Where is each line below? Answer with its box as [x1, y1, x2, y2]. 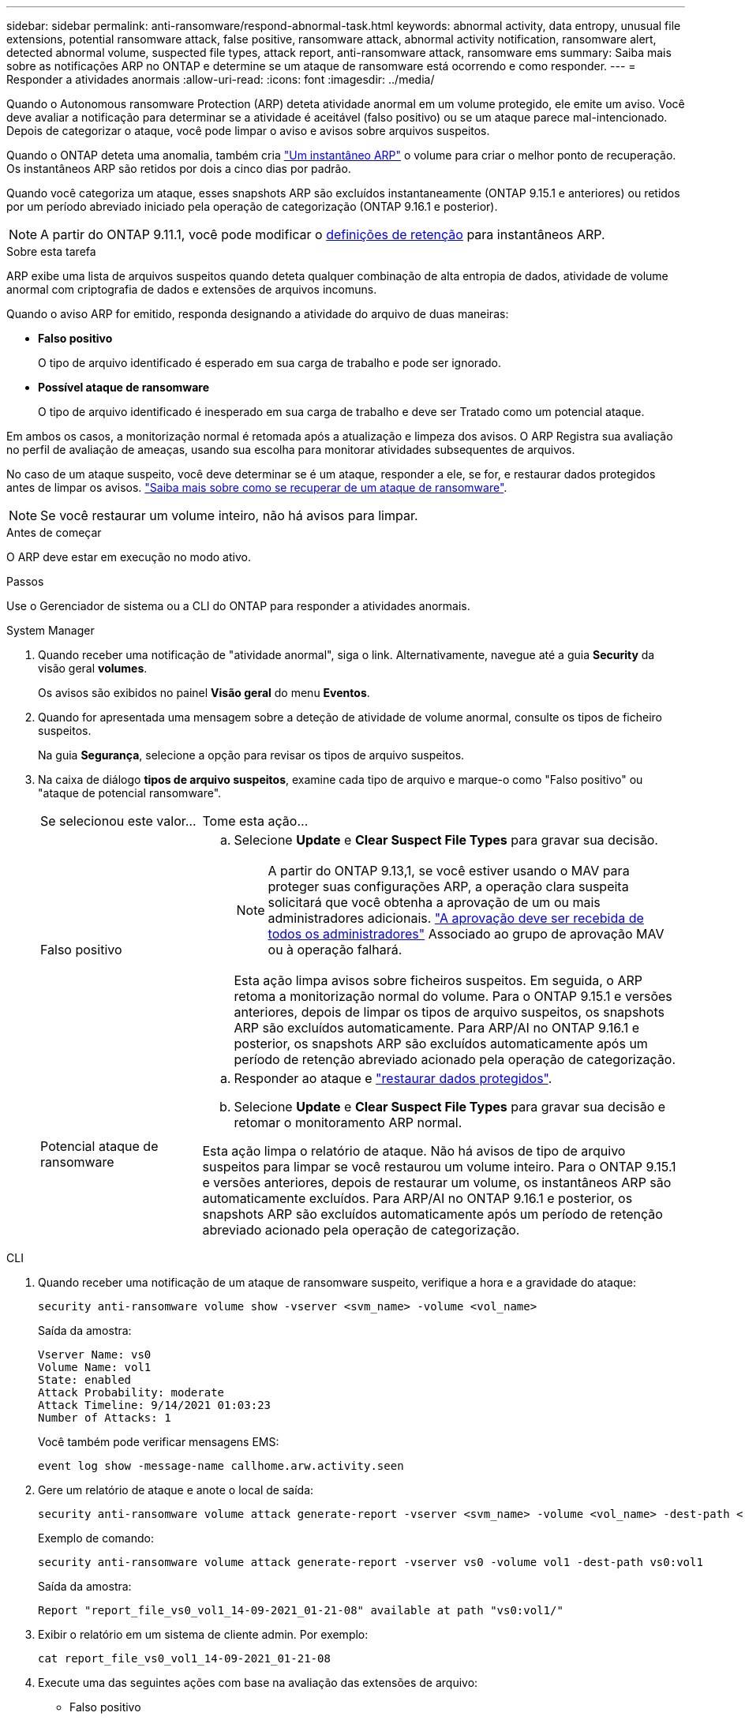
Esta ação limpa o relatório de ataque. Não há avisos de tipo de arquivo [202, 1143, 626, 1159]
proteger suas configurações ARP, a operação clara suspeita [268, 879, 629, 894]
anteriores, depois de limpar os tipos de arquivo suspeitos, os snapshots [234, 1004, 665, 1020]
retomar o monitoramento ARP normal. [234, 1115, 462, 1130]
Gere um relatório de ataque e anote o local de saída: [38, 1483, 314, 1497]
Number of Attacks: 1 [38, 1411, 171, 1424]
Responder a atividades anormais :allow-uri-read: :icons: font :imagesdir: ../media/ [6, 73, 435, 86]
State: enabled [38, 1373, 132, 1386]
